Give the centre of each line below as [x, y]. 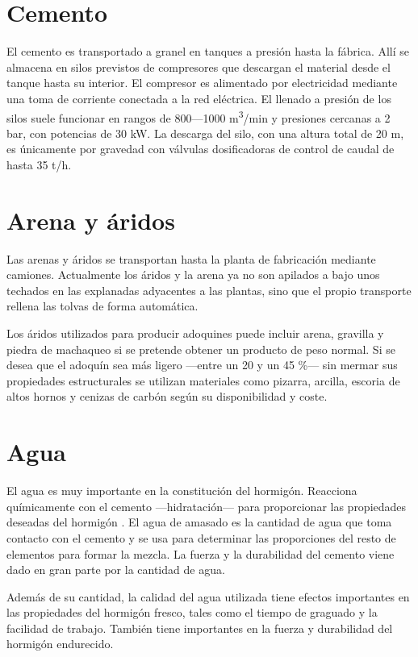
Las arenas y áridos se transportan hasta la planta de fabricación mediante [191, 258]
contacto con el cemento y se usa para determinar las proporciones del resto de [201, 537]
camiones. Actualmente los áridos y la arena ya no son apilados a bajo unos [193, 274]
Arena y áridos [91, 220]
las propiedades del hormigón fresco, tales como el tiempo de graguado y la [192, 612]
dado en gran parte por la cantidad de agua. [116, 570]
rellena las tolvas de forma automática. [102, 306]
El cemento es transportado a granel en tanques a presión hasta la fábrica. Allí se [208, 51]
